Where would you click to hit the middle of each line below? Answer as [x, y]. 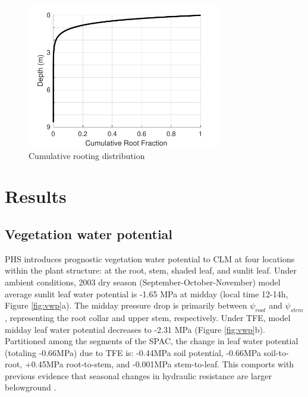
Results [36, 196]
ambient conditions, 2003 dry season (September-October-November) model [143, 282]
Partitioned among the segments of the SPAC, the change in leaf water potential [152, 341]
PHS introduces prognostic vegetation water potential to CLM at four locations [150, 258]
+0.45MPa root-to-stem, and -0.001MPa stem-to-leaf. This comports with [159, 364]
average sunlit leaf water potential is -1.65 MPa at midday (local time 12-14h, [147, 293]
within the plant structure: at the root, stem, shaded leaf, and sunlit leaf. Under [151, 270]
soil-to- [276, 352]
